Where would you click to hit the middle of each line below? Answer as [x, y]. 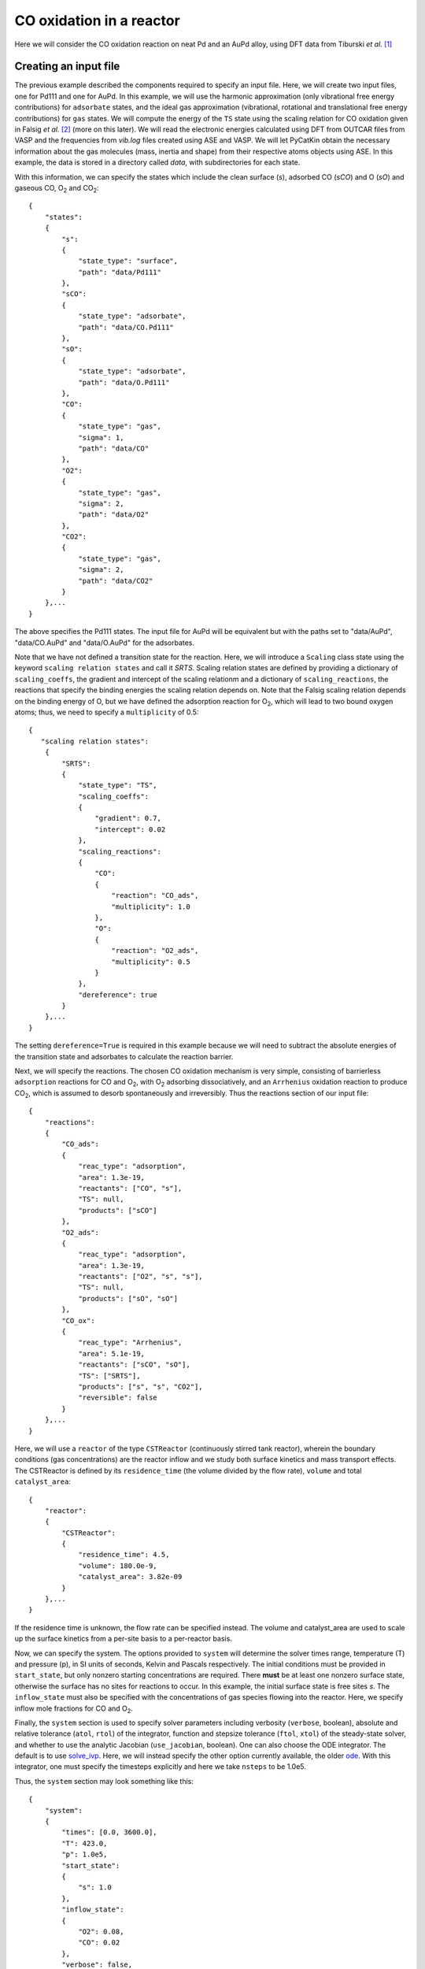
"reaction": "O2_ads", [155, 951]
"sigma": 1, [101, 438]
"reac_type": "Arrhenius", [130, 1342]
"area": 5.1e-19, [112, 1353]
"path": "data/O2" [114, 515]
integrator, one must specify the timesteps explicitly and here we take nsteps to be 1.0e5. [161, 1767]
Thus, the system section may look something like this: [104, 1781]
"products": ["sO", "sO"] [128, 1298]
